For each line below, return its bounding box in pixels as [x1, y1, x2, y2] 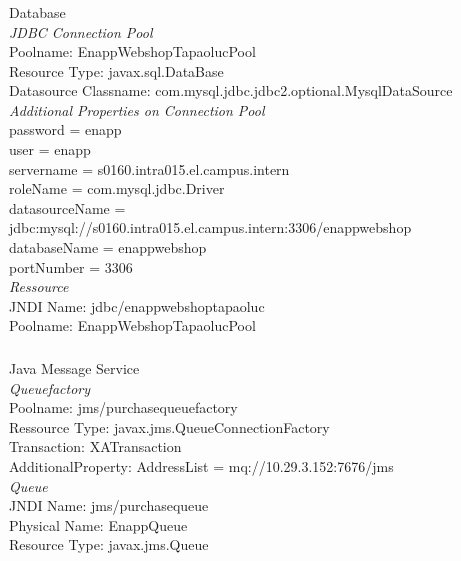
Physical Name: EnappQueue [9, 514, 188, 535]
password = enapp [9, 119, 122, 140]
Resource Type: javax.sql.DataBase [9, 60, 224, 81]
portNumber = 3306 [9, 256, 133, 277]
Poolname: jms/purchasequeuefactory [9, 397, 238, 418]
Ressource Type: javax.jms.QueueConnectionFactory [9, 416, 330, 437]
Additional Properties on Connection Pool [9, 99, 265, 120]
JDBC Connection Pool [9, 21, 153, 42]
